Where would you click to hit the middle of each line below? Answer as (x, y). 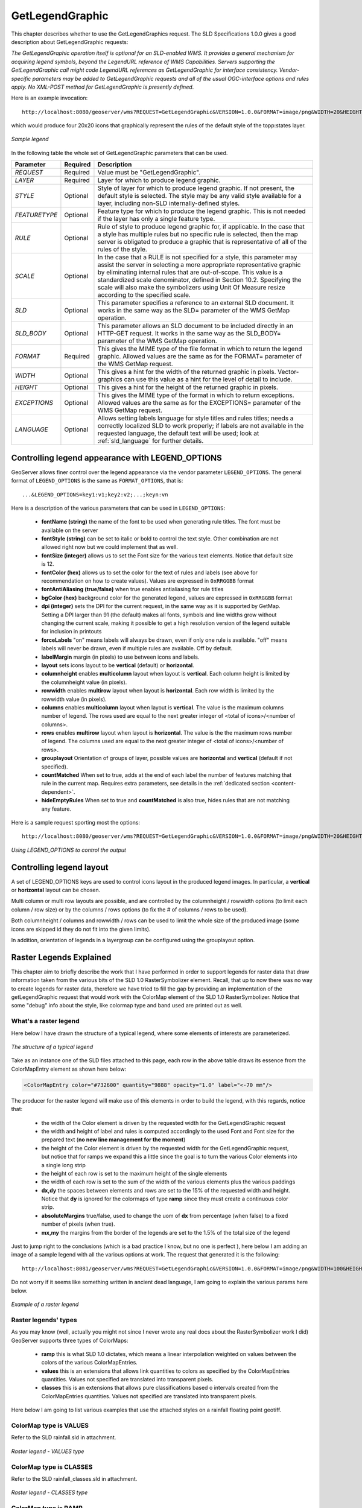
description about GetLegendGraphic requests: (70, 42)
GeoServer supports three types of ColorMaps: (70, 1340)
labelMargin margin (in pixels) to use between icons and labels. (120, 657)
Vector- (288, 372)
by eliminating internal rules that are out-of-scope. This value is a (190, 273)
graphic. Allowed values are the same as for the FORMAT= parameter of (200, 356)
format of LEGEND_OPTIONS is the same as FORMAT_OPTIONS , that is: (97, 481)
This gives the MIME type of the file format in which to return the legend (200, 349)
